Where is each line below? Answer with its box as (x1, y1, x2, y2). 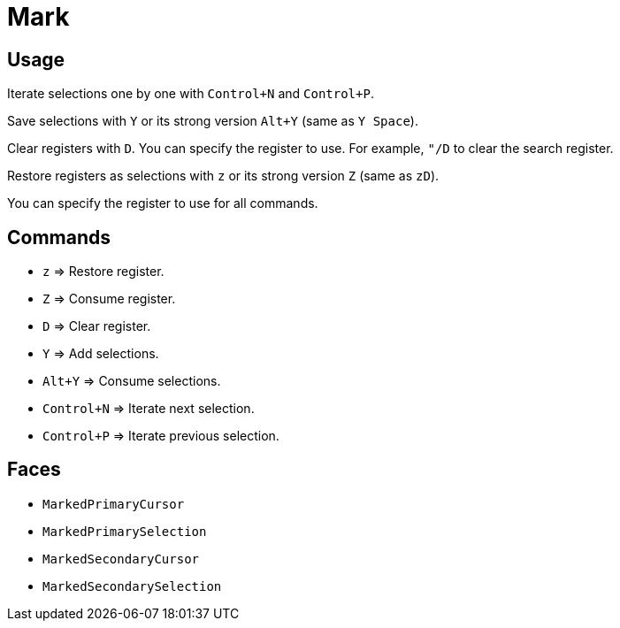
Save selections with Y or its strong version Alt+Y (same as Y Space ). (7, 113, 418, 129)
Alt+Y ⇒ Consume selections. (42, 373, 221, 389)
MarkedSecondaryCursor (42, 551, 200, 566)
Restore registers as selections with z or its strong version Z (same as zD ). (7, 168, 440, 184)
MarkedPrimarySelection (42, 524, 207, 539)
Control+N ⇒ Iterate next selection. (42, 401, 255, 417)
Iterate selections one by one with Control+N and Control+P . (7, 86, 374, 102)
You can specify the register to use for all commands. (7, 195, 318, 211)
